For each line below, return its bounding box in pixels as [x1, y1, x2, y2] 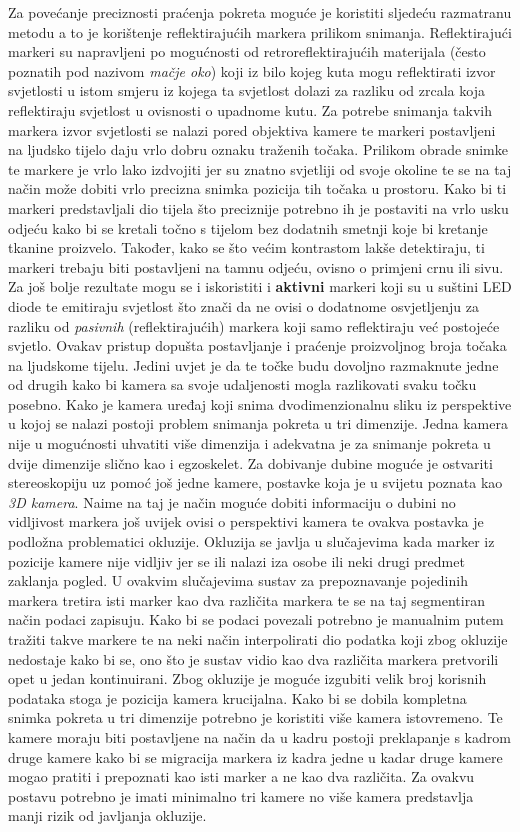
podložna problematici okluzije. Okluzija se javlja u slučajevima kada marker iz [8, 531, 495, 552]
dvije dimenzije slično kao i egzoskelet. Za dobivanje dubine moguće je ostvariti [8, 452, 493, 473]
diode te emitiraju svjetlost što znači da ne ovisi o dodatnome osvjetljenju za [8, 295, 479, 316]
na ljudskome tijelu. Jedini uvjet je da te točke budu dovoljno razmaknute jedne [8, 354, 499, 375]
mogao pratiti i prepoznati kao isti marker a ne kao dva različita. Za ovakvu [8, 766, 475, 787]
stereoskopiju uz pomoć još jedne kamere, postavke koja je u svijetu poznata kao [8, 472, 503, 493]
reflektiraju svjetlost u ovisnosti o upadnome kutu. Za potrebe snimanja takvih [8, 99, 492, 120]
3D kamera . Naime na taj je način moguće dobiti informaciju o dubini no [8, 491, 456, 512]
